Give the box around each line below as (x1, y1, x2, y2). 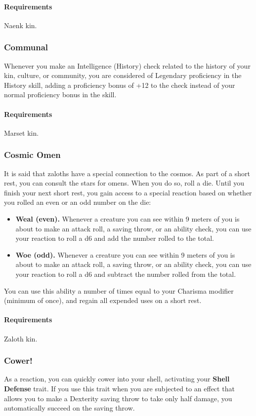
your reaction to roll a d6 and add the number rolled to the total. (15, 233, 214, 243)
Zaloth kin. (4, 333, 38, 343)
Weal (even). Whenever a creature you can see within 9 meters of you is (15, 213, 240, 224)
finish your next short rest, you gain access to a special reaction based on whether (4, 187, 252, 197)
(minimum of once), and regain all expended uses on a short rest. (4, 295, 202, 305)
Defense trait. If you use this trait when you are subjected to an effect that (4, 383, 235, 393)
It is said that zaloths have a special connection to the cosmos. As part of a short (4, 168, 251, 178)
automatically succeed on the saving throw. (4, 403, 135, 413)
